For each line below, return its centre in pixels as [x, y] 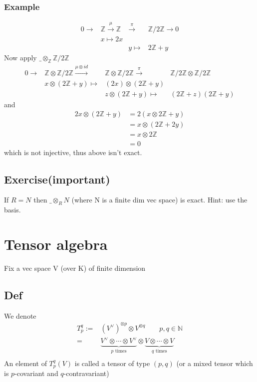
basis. [12, 210]
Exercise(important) [57, 179]
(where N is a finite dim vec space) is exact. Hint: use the [159, 200]
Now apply [20, 58]
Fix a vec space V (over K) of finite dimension [75, 268]
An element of [25, 363]
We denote [20, 315]
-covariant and [36, 373]
